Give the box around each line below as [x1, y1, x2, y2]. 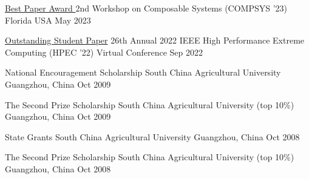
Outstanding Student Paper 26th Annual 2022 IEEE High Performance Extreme [5, 34, 305, 47]
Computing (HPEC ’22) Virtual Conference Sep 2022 [5, 45, 203, 58]
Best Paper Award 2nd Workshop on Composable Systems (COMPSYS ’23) [5, 2, 288, 14]
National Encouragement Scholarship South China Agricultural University [5, 66, 281, 79]
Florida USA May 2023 [5, 13, 91, 26]
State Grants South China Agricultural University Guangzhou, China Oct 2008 [5, 130, 300, 143]
